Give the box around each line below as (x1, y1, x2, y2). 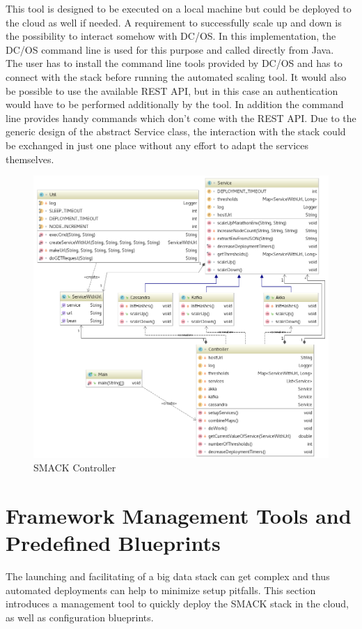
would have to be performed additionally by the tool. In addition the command (6, 97, 344, 112)
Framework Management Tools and (6, 501, 352, 530)
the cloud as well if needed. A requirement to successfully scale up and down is (6, 15, 342, 29)
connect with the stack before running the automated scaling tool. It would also (6, 69, 347, 84)
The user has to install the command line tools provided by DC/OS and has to (6, 56, 343, 70)
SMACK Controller (33, 460, 116, 475)
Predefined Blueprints (6, 529, 221, 557)
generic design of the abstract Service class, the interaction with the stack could (6, 124, 346, 139)
